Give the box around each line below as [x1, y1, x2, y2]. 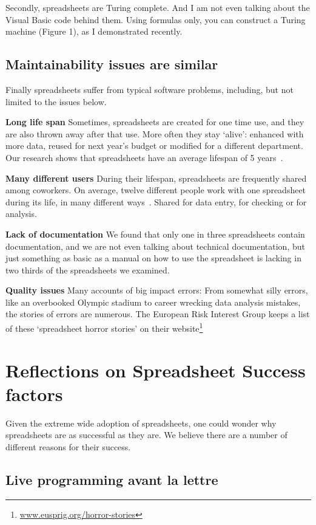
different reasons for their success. [5, 440, 131, 453]
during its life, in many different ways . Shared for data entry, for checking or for [5, 195, 307, 208]
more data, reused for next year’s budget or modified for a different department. [5, 139, 303, 152]
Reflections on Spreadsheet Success [5, 357, 306, 382]
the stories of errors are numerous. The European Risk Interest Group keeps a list [5, 307, 310, 320]
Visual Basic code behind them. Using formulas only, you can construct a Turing [5, 13, 306, 26]
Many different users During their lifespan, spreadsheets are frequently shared [5, 171, 307, 184]
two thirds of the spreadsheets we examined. [5, 263, 170, 276]
